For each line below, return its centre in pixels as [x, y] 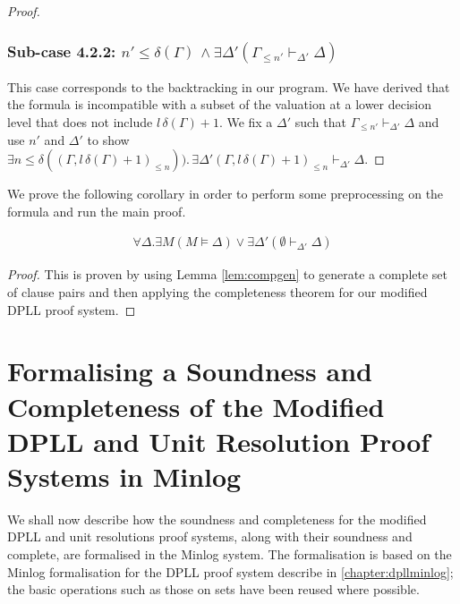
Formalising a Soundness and [190, 371]
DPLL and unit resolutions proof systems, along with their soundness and [210, 536]
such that [320, 122]
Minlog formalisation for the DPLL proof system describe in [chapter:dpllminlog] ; [230, 571]
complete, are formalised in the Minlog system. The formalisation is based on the [230, 554]
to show [108, 139]
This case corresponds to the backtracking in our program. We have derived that [229, 86]
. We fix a [246, 122]
